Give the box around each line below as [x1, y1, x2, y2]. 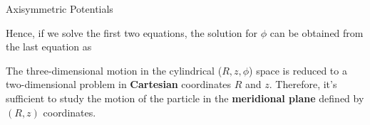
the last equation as [6, 39, 92, 54]
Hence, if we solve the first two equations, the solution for [6, 25, 258, 40]
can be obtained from [269, 25, 364, 40]
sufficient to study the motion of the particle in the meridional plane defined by [6, 90, 364, 105]
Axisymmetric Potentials [6, 1, 113, 16]
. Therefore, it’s [269, 77, 337, 92]
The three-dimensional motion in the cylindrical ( [6, 62, 222, 77]
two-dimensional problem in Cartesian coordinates [6, 77, 232, 92]
